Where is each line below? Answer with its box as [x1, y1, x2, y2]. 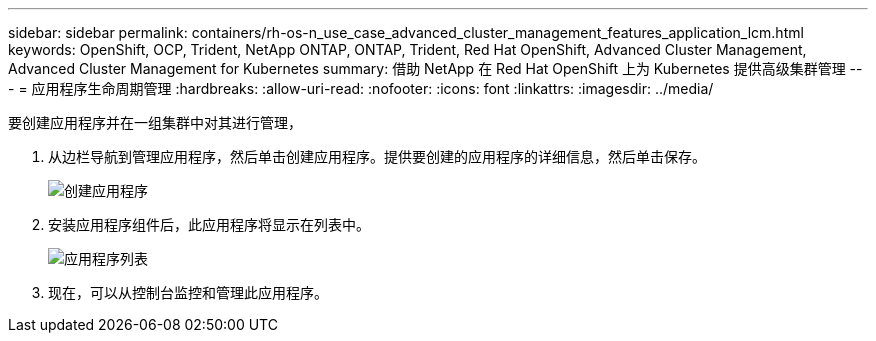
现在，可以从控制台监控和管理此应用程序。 [48, 284, 328, 301]
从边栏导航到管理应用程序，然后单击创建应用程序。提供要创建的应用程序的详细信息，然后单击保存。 [48, 148, 706, 165]
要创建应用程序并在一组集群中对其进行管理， [8, 114, 302, 131]
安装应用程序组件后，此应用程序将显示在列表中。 [48, 216, 370, 233]
